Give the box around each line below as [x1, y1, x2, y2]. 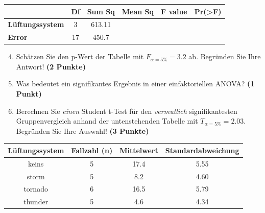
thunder [23, 196, 49, 207]
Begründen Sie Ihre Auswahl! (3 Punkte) [16, 125, 149, 136]
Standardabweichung [165, 145, 239, 155]
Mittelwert [119, 145, 158, 155]
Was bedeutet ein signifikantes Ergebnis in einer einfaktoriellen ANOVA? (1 [16, 78, 255, 89]
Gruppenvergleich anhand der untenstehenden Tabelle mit [16, 115, 198, 126]
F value [161, 6, 187, 16]
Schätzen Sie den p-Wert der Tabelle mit [16, 51, 144, 62]
